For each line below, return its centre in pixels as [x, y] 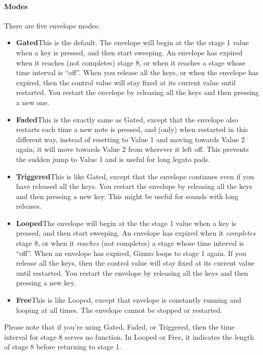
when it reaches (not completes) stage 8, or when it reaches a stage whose [131, 62]
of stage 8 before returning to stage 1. [63, 347]
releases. [29, 206]
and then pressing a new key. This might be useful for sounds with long [127, 196]
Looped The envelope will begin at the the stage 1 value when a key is [126, 223]
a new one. [33, 102]
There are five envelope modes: [52, 25]
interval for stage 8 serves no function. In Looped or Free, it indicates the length [129, 336]
